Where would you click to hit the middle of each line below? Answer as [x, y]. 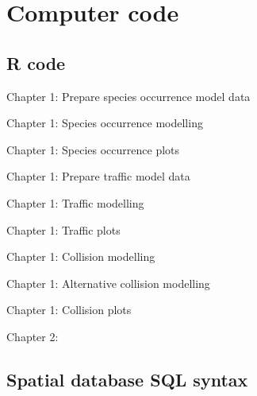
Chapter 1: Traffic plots [63, 229]
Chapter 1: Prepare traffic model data [98, 176]
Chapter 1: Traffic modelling [75, 202]
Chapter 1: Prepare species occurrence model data [128, 96]
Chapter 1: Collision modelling [81, 256]
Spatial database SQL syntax [127, 379]
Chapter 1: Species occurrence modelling [105, 123]
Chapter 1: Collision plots [69, 310]
